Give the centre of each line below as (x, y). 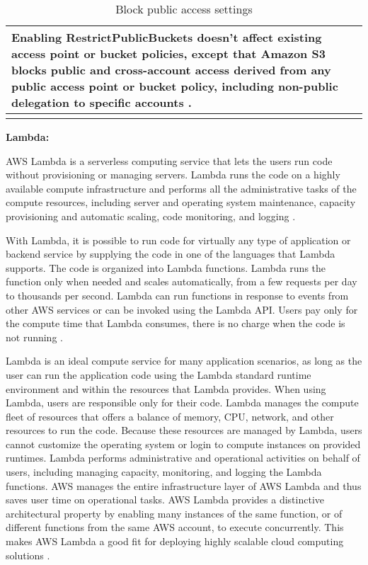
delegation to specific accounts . (102, 102)
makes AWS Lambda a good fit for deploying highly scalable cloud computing (175, 541)
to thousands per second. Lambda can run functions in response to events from (177, 295)
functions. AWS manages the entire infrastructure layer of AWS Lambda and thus (184, 485)
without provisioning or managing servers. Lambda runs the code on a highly (173, 175)
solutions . (28, 555)
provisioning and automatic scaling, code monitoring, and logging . (151, 216)
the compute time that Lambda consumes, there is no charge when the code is (176, 323)
